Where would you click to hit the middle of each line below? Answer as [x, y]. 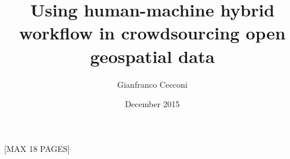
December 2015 [152, 104]
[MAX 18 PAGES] [37, 148]
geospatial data [152, 56]
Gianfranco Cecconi [152, 84]
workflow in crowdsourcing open [152, 33]
